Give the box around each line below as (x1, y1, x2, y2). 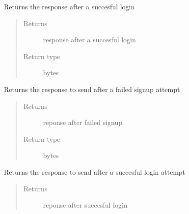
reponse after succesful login (43, 200, 128, 210)
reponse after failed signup (43, 117, 123, 127)
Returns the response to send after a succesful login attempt (4, 166, 186, 177)
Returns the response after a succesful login (4, 1, 135, 11)
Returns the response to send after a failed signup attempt (4, 84, 180, 94)
